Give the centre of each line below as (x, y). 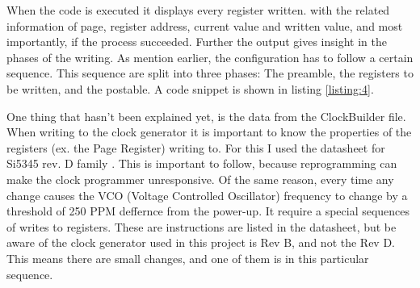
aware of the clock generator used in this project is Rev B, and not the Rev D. (201, 242)
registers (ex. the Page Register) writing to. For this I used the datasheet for (196, 147)
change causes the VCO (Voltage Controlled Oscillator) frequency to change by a (207, 195)
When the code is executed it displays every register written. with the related (198, 10)
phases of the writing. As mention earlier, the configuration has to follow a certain (210, 57)
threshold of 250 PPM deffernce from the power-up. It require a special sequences (208, 211)
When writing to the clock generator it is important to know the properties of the (209, 132)
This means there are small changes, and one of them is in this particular (188, 258)
